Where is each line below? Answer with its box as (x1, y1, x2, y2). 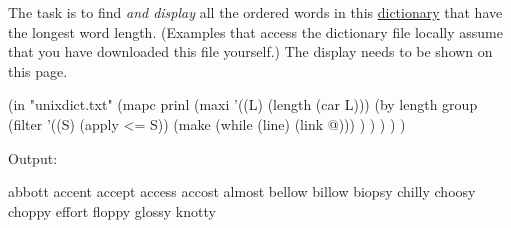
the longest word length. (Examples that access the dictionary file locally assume (8, 21, 503, 42)
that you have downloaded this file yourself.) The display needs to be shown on (8, 41, 493, 62)
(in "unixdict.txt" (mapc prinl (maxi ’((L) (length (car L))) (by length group (8, 94, 478, 115)
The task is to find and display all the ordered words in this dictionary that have (8, 2, 503, 22)
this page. (8, 60, 68, 81)
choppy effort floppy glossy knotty (8, 200, 216, 221)
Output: (8, 147, 58, 168)
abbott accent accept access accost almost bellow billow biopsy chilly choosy (8, 181, 476, 202)
